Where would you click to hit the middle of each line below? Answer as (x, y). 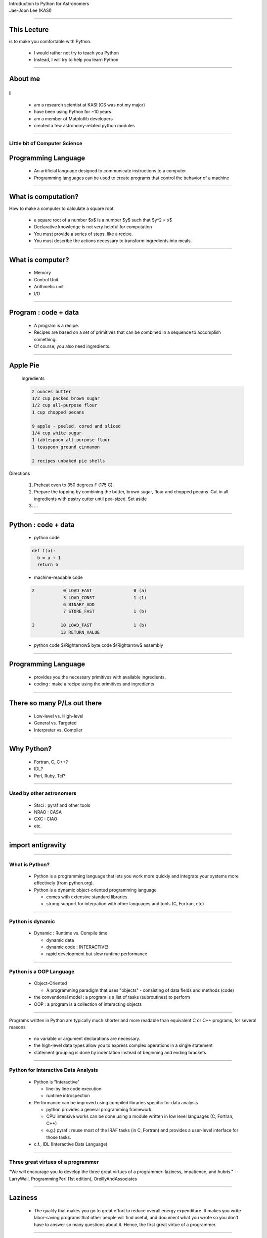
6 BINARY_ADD (79, 604)
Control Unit (46, 279)
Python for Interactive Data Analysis (54, 1070)
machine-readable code (58, 577)
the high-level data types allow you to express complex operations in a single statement (123, 1045)
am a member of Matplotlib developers (73, 118)
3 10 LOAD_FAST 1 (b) (89, 625)
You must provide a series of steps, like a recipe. (83, 234)
